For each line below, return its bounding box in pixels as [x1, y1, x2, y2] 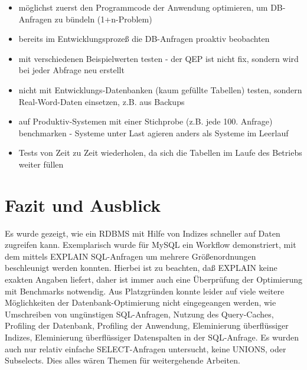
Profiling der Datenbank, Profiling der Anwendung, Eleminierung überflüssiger [5, 319, 289, 332]
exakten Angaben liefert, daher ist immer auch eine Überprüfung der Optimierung [5, 273, 303, 286]
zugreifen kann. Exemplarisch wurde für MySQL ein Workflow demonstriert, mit [5, 238, 296, 251]
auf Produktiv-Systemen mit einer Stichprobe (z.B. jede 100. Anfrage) [18, 115, 273, 127]
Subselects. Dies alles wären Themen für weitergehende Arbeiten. [5, 354, 240, 366]
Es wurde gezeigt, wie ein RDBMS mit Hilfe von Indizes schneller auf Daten [5, 227, 280, 239]
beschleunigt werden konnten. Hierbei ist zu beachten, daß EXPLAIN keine [5, 261, 277, 274]
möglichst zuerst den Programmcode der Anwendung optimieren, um [18, 1, 268, 13]
